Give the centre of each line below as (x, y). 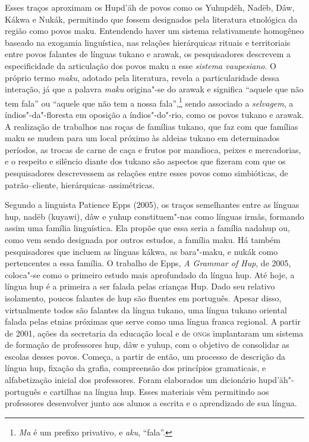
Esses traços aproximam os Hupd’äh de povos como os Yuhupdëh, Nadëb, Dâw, (150, 7)
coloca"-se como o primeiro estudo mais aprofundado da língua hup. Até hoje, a (150, 274)
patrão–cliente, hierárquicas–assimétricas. (80, 184)
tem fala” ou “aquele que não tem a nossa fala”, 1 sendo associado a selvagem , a (149, 102)
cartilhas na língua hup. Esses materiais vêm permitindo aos (159, 391)
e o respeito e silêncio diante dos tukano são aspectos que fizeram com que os (145, 161)
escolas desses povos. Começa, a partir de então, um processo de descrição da (145, 356)
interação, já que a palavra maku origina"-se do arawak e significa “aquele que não (154, 89)
